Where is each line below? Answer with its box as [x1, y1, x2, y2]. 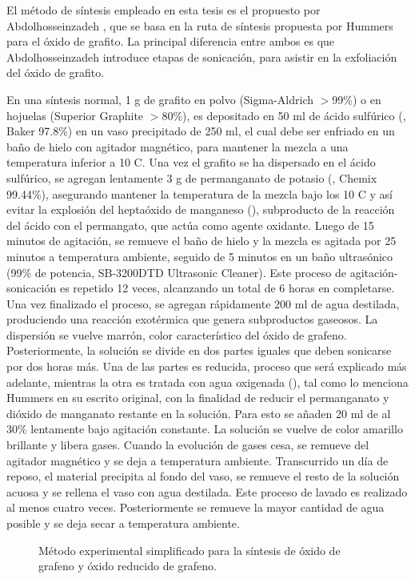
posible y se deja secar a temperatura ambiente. [6, 515, 240, 531]
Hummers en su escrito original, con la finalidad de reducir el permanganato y [6, 389, 389, 406]
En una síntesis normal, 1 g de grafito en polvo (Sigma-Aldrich [6, 90, 314, 107]
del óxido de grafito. [6, 64, 105, 81]
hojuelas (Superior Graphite [6, 107, 144, 123]
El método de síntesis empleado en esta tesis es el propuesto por [6, 2, 321, 18]
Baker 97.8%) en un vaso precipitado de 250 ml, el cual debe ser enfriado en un [6, 123, 395, 139]
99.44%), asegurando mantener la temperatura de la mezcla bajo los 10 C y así [6, 185, 393, 202]
